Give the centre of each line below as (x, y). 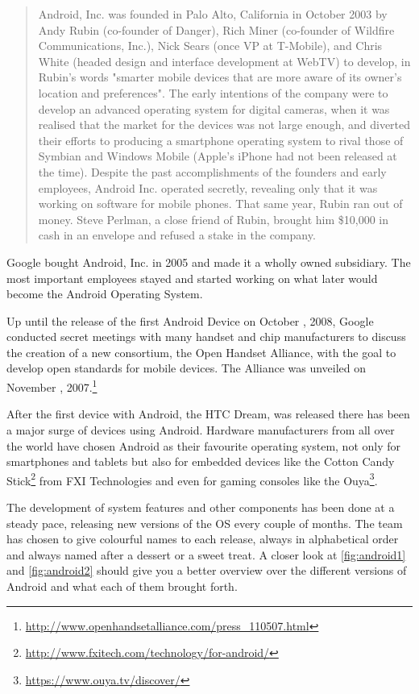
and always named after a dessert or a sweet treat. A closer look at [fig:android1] (206, 554)
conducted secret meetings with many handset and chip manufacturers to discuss (206, 337)
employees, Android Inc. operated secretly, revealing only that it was (208, 187)
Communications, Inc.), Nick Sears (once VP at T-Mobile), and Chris (210, 46)
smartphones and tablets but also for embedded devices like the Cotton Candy (201, 461)
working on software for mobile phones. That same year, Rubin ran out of (220, 204)
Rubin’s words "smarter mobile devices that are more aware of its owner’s (220, 77)
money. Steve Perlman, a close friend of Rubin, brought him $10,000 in (214, 219)
